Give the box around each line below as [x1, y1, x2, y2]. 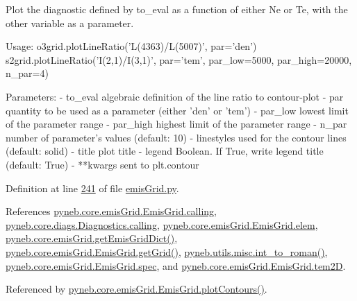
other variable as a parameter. [6, 15, 134, 30]
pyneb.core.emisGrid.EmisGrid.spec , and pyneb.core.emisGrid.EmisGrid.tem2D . [6, 258, 346, 273]
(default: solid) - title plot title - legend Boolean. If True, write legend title [6, 144, 324, 158]
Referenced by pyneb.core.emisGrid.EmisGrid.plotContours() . [6, 282, 267, 296]
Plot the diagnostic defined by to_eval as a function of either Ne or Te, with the [6, 2, 348, 16]
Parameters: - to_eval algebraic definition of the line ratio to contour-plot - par [6, 89, 344, 103]
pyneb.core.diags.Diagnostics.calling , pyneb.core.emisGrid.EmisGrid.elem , [6, 217, 318, 232]
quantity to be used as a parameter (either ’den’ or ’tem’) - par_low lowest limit [6, 103, 349, 117]
